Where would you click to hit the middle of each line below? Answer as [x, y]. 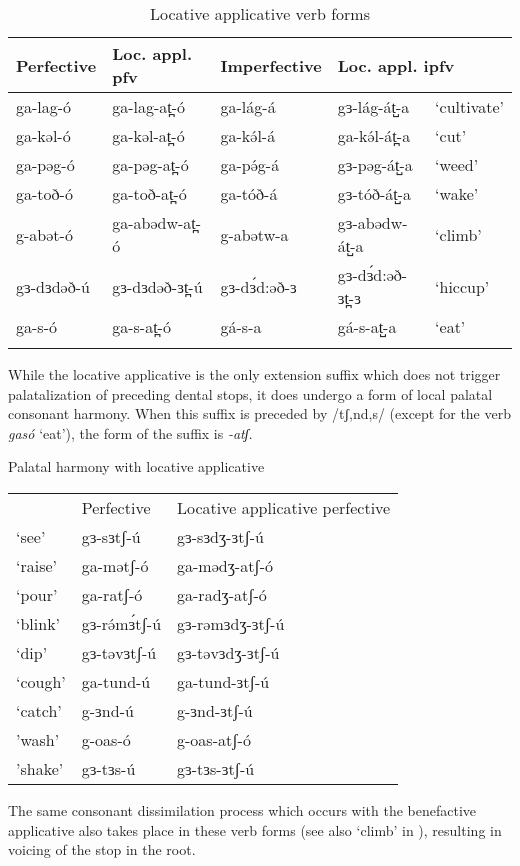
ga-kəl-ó [43, 135]
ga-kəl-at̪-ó [148, 135]
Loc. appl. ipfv [396, 65]
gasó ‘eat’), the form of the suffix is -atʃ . [130, 432]
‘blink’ [38, 623]
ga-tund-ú [116, 681]
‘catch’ [39, 710]
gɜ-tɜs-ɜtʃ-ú [216, 768]
